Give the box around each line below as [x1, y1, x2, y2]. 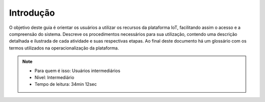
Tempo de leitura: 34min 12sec [34, 81, 97, 87]
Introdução [9, 7, 55, 18]
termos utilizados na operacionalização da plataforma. [9, 45, 119, 51]
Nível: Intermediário [34, 74, 75, 80]
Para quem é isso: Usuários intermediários [34, 68, 120, 74]
